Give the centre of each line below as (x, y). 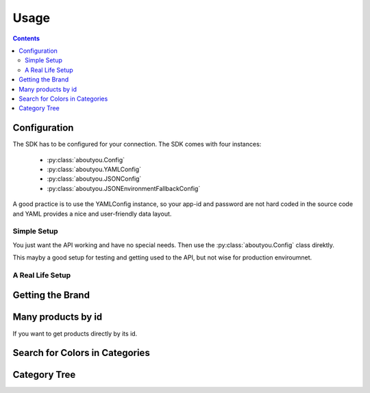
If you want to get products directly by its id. (75, 333)
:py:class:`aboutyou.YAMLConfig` (94, 169)
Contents (26, 38)
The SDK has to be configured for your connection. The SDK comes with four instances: (137, 144)
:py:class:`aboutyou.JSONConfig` (94, 179)
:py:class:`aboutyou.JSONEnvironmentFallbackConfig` (124, 188)
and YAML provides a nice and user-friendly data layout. (92, 214)
